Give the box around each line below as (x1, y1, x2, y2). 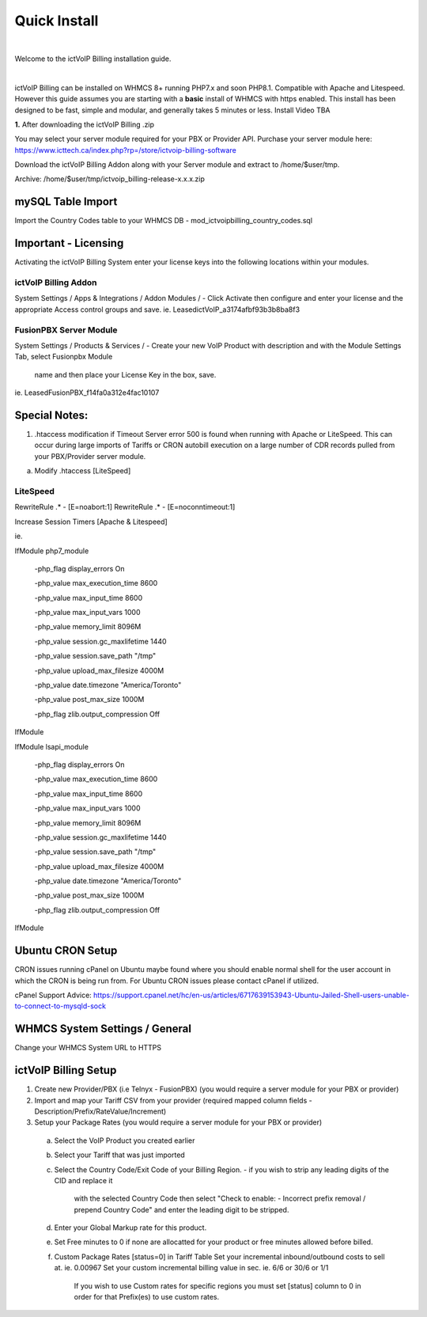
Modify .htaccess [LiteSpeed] (34, 466, 131, 476)
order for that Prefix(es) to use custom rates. (74, 1292, 220, 1302)
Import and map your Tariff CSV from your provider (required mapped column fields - (34, 1095, 312, 1105)
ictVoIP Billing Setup (14, 1064, 117, 1077)
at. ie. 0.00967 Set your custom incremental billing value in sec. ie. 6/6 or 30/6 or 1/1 (54, 1263, 329, 1273)
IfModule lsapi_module (14, 742, 89, 751)
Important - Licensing (14, 237, 124, 250)
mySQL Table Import (14, 195, 118, 209)
